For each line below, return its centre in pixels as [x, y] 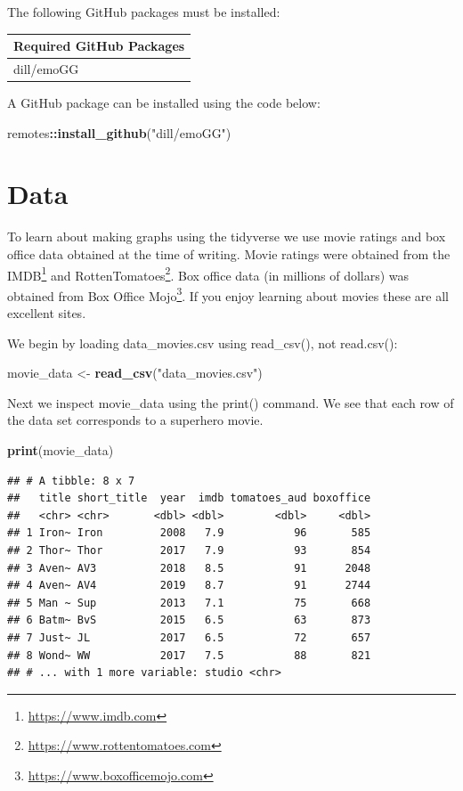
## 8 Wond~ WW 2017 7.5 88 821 [189, 655]
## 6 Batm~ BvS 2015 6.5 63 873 [189, 620]
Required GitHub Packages [99, 46]
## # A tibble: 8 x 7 [71, 481]
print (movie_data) [61, 450]
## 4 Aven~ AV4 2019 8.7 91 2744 [189, 586]
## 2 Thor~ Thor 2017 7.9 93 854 [189, 550]
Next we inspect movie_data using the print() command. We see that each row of [231, 402]
